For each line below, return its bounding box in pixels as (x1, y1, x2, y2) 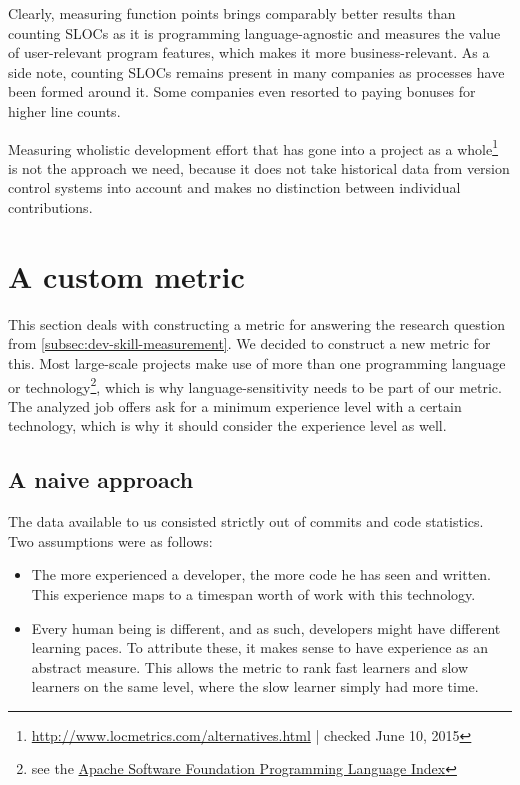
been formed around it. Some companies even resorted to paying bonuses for (8, 81, 476, 102)
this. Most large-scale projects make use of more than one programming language (8, 352, 506, 373)
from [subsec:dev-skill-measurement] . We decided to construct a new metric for (8, 333, 491, 354)
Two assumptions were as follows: (8, 530, 213, 551)
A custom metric (8, 255, 245, 296)
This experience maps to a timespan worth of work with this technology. (31, 583, 476, 604)
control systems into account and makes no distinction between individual (8, 177, 461, 198)
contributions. (8, 197, 93, 217)
